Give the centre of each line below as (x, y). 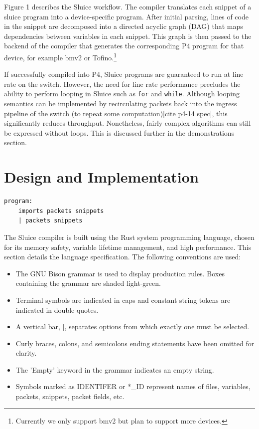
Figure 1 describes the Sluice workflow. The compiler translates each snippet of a (128, 6)
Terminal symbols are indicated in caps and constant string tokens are (123, 300)
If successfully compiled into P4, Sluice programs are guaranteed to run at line (124, 74)
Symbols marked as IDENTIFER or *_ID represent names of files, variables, (133, 386)
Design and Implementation (101, 177)
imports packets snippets (61, 211)
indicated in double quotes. (57, 310)
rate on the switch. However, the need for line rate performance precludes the (122, 84)
